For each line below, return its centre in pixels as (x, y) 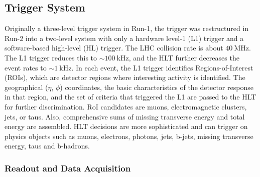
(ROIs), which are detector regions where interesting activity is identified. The (125, 77)
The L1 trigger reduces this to (51, 57)
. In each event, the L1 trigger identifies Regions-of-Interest (162, 67)
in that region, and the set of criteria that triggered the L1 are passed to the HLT (131, 97)
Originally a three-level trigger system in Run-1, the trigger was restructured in (127, 28)
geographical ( (26, 87)
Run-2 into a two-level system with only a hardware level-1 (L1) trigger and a (124, 38)
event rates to (26, 67)
